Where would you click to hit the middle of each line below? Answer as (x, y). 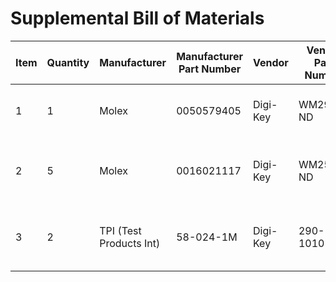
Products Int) (130, 243)
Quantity (68, 62)
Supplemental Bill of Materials (137, 18)
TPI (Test (120, 230)
